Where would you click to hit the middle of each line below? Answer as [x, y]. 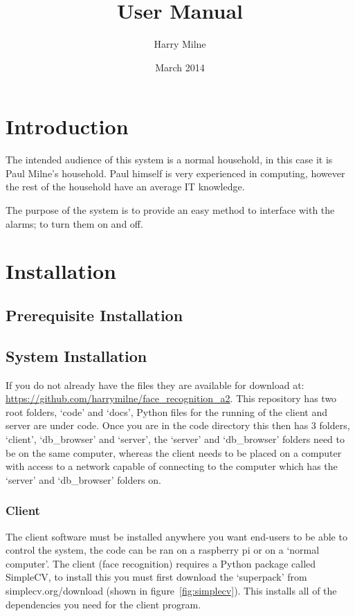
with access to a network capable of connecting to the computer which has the [172, 466]
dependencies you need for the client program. [103, 604]
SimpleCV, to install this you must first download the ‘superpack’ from [156, 577]
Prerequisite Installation [94, 315]
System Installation [76, 355]
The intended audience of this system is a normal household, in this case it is [169, 160]
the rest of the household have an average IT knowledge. [125, 187]
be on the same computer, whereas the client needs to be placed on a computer [174, 452]
